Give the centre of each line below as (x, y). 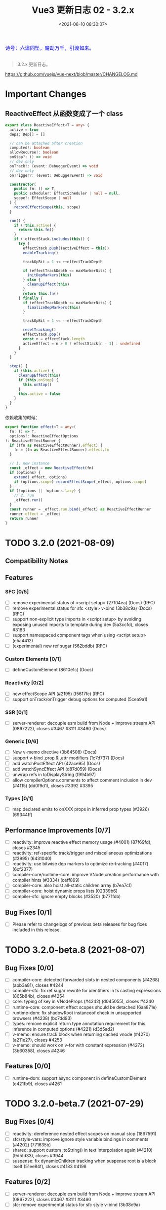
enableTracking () (41, 253)
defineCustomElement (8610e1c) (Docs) (53, 670)
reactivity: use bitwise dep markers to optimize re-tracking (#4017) (80, 864)
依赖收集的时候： (22, 418)
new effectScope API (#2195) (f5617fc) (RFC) (58, 694)
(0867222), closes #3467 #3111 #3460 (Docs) (59, 729)
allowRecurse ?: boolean (34, 153)
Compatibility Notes (37, 561)
